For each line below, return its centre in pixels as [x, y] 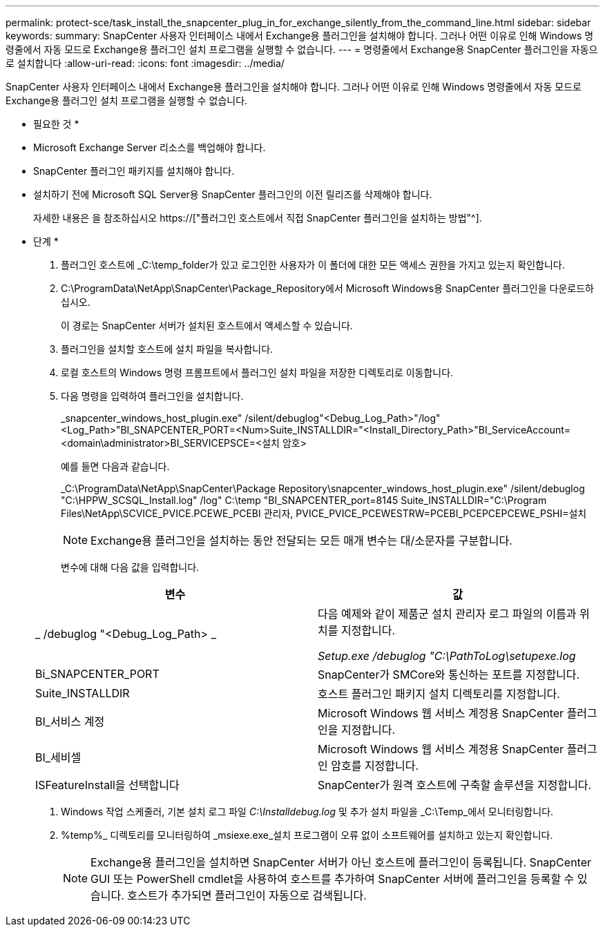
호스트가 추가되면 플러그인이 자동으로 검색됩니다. [247, 895]
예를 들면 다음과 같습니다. [115, 466]
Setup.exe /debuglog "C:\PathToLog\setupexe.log [447, 656]
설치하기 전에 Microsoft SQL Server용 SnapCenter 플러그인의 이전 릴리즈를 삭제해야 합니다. [233, 194]
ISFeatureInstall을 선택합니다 [107, 785]
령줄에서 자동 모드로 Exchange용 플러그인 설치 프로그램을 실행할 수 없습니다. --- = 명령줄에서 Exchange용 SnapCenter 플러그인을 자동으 [302, 49]
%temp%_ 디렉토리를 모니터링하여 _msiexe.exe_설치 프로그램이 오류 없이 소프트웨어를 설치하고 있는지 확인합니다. [307, 835]
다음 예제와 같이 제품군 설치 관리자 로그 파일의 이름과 [447, 614]
